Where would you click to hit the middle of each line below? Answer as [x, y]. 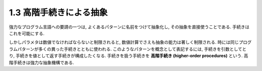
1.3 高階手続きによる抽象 [58, 12]
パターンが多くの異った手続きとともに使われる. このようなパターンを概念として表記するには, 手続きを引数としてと [132, 49]
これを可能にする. [27, 33]
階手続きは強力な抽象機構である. [41, 62]
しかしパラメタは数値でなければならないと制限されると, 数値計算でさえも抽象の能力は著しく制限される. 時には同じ [124, 42]
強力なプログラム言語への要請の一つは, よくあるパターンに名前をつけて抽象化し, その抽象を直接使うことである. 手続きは [129, 27]
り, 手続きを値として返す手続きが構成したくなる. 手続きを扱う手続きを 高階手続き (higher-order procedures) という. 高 [129, 56]
